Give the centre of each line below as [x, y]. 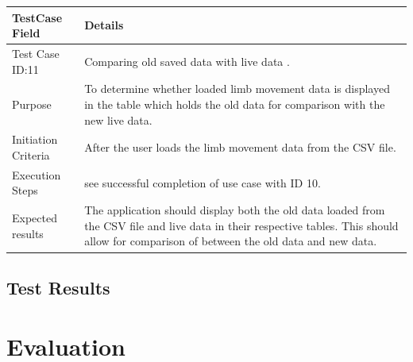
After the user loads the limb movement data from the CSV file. [240, 147]
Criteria [31, 155]
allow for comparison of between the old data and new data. [231, 241]
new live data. [118, 119]
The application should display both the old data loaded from [235, 210]
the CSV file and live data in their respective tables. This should [241, 225]
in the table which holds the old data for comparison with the [235, 104]
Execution [37, 174]
